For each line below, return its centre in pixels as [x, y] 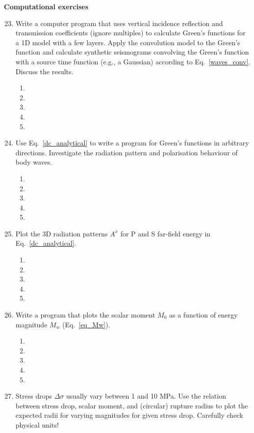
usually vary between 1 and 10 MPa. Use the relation [146, 396]
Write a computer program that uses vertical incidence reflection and [119, 23]
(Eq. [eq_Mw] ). [86, 324]
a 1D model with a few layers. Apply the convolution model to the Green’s [128, 42]
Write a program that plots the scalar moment [85, 315]
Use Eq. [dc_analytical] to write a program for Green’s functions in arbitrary [132, 143]
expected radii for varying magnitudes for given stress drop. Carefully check [129, 415]
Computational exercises [46, 6]
